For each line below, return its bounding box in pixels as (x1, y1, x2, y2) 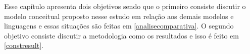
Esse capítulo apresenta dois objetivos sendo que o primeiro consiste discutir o (4, 1, 246, 11)
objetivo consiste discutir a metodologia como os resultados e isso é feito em (4, 30, 239, 40)
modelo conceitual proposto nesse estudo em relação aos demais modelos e (4, 10, 234, 21)
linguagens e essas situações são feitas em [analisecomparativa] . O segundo (4, 20, 234, 31)
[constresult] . (4, 40, 43, 50)
